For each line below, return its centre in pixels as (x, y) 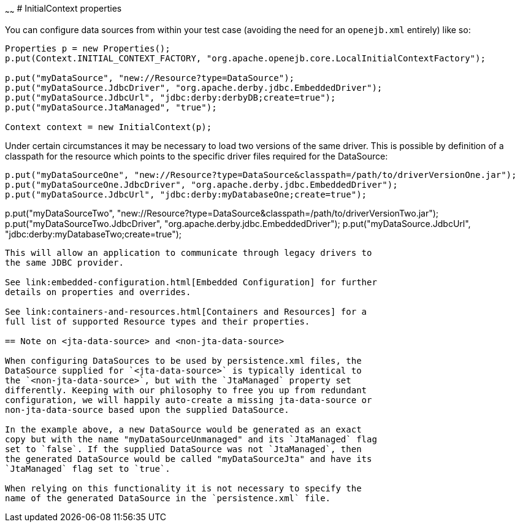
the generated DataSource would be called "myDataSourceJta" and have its (189, 459)
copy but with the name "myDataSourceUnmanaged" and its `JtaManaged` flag (191, 439)
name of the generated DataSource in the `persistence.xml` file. (168, 498)
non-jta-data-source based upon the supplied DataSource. (147, 410)
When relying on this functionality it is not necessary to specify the (183, 488)
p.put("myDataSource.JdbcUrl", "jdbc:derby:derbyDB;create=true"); (170, 97)
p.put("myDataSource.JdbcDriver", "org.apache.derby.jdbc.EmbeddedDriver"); (194, 87)
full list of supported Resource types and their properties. (158, 321)
